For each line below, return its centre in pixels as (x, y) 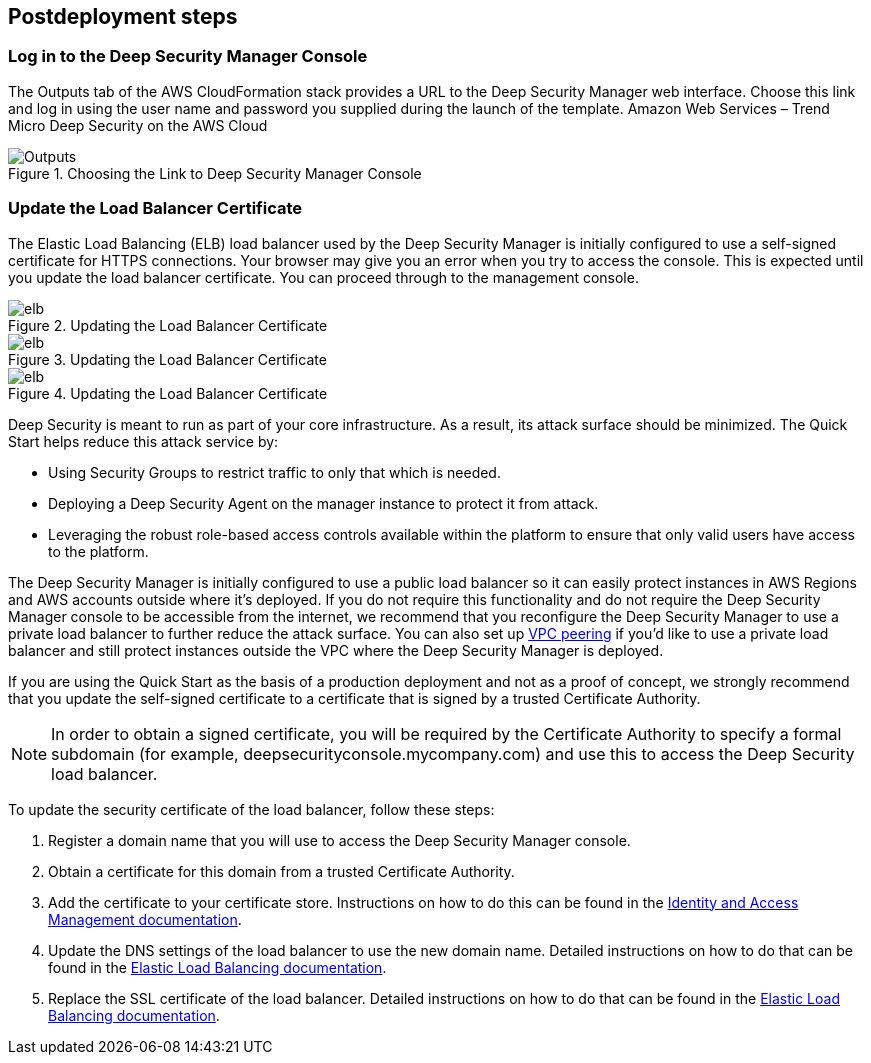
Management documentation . (145, 919)
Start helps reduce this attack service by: (143, 441)
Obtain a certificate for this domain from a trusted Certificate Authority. (281, 871)
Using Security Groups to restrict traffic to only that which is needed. (274, 472)
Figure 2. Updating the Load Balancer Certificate (168, 325)
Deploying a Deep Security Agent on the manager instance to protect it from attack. (323, 503)
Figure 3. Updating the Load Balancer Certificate (167, 359)
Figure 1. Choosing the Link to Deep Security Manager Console (215, 173)
